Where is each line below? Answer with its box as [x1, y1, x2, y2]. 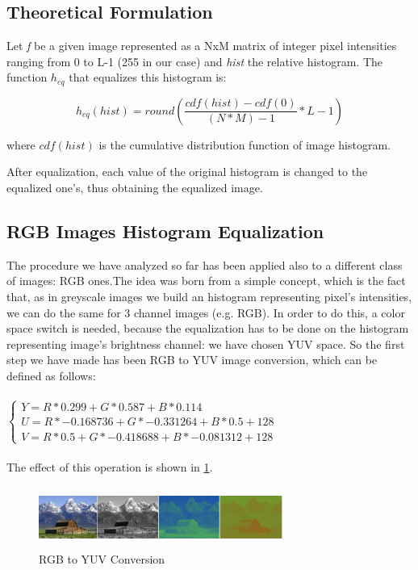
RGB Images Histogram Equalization [6, 219, 324, 244]
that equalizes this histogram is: [69, 69, 227, 86]
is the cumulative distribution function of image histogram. [98, 136, 391, 153]
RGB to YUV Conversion [39, 551, 165, 568]
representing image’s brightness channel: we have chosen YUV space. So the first [6, 335, 405, 352]
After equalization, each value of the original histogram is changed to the [6, 163, 368, 180]
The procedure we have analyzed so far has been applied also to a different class [6, 256, 403, 273]
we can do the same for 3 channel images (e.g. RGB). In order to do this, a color [6, 304, 405, 321]
